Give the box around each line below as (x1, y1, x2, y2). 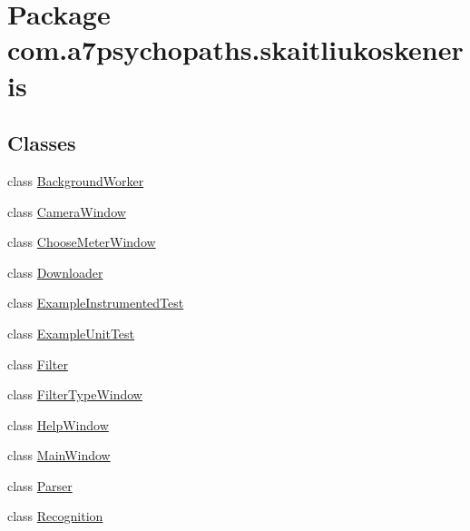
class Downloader (7, 262, 103, 281)
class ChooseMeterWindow (7, 232, 156, 251)
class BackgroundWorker (7, 171, 144, 190)
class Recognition (7, 506, 103, 526)
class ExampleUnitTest (7, 323, 135, 342)
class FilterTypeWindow (7, 385, 142, 404)
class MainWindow (7, 446, 111, 465)
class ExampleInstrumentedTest (7, 293, 184, 312)
